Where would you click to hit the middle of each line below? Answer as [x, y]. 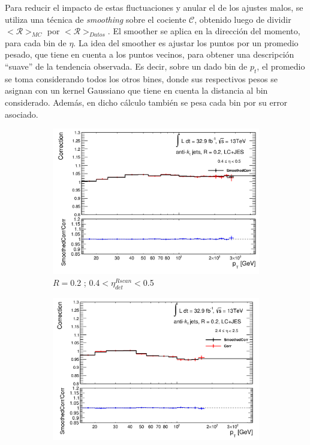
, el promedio [281, 66]
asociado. [22, 114]
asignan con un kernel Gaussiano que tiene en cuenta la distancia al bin [136, 90]
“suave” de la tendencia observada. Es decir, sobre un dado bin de [126, 66]
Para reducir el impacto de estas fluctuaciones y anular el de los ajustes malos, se [154, 7]
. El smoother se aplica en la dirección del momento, [204, 31]
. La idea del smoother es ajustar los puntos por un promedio [186, 42]
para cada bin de [36, 42]
